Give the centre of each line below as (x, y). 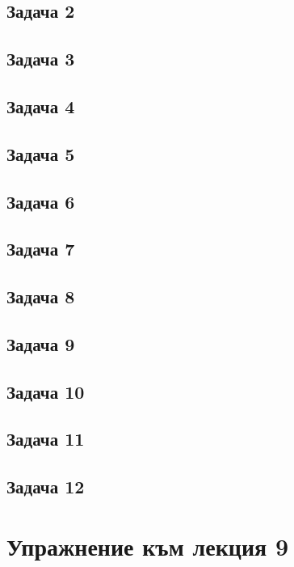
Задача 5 (41, 153)
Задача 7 (41, 249)
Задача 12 (46, 487)
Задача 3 (41, 59)
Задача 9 (41, 343)
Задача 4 (41, 106)
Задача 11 (46, 439)
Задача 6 (41, 201)
